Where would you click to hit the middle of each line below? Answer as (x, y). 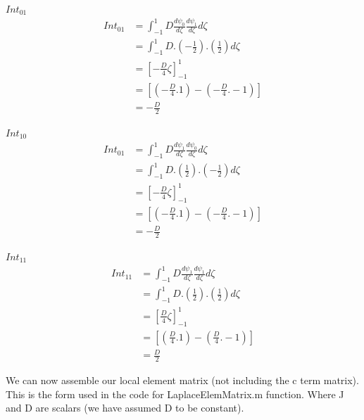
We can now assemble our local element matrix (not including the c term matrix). (182, 380)
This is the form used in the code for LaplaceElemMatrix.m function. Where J (175, 394)
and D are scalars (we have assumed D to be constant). (125, 408)
